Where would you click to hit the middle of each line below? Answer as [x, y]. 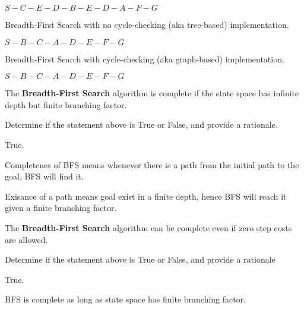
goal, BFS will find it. [44, 176]
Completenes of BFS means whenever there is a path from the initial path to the [152, 164]
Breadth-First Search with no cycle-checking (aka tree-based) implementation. [147, 24]
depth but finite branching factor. [66, 104]
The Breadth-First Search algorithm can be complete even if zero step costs [148, 227]
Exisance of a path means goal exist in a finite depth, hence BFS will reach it [146, 196]
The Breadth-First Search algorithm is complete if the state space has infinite [152, 93]
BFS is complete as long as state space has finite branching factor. [126, 299]
